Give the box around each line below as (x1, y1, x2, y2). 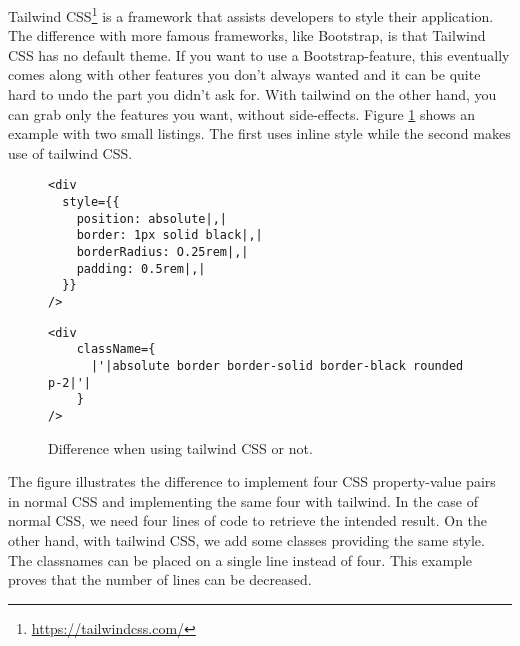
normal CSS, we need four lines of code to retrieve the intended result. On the (8, 510, 488, 531)
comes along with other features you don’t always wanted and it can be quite (8, 64, 481, 85)
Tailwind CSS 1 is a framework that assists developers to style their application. (8, 3, 494, 26)
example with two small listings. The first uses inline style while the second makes (8, 123, 511, 144)
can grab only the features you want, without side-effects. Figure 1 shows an (8, 103, 475, 124)
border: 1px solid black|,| (76, 228, 263, 243)
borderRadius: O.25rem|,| (76, 245, 249, 260)
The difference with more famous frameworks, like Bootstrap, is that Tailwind (8, 25, 486, 46)
